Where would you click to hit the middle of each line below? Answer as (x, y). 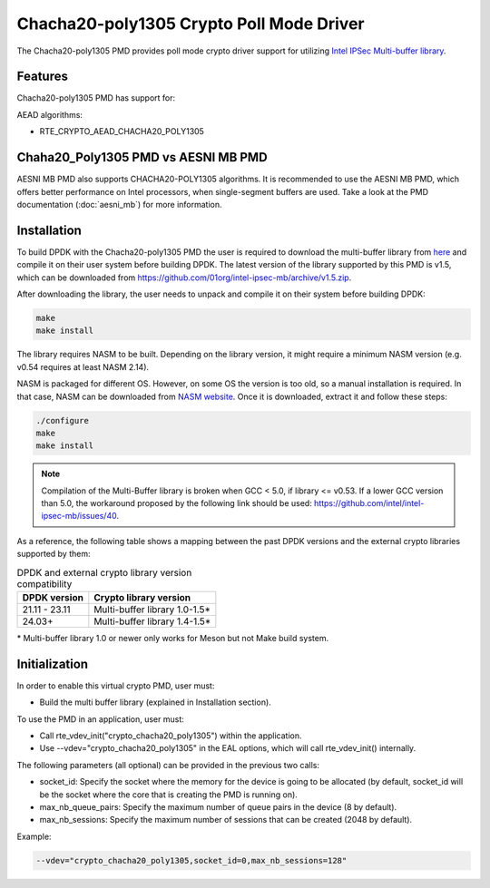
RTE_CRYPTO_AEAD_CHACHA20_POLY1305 (122, 132)
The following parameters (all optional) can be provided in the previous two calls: (168, 765)
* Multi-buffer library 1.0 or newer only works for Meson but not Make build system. (173, 638)
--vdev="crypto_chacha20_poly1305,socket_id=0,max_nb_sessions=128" (191, 860)
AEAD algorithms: (50, 114)
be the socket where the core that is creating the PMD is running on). (169, 795)
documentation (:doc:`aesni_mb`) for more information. (119, 204)
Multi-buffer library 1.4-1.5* (152, 621)
